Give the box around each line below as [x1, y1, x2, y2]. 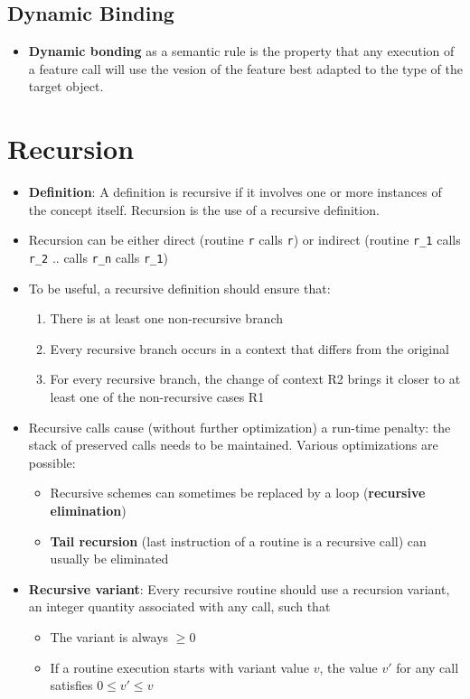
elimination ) [50, 500, 127, 519]
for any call [396, 657, 459, 676]
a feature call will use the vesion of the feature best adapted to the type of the [28, 59, 463, 78]
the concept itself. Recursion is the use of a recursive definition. [28, 200, 380, 219]
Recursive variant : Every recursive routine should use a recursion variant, [28, 579, 450, 598]
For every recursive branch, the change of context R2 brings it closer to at [50, 369, 461, 388]
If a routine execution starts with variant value [50, 657, 310, 676]
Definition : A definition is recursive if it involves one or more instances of [28, 182, 442, 201]
